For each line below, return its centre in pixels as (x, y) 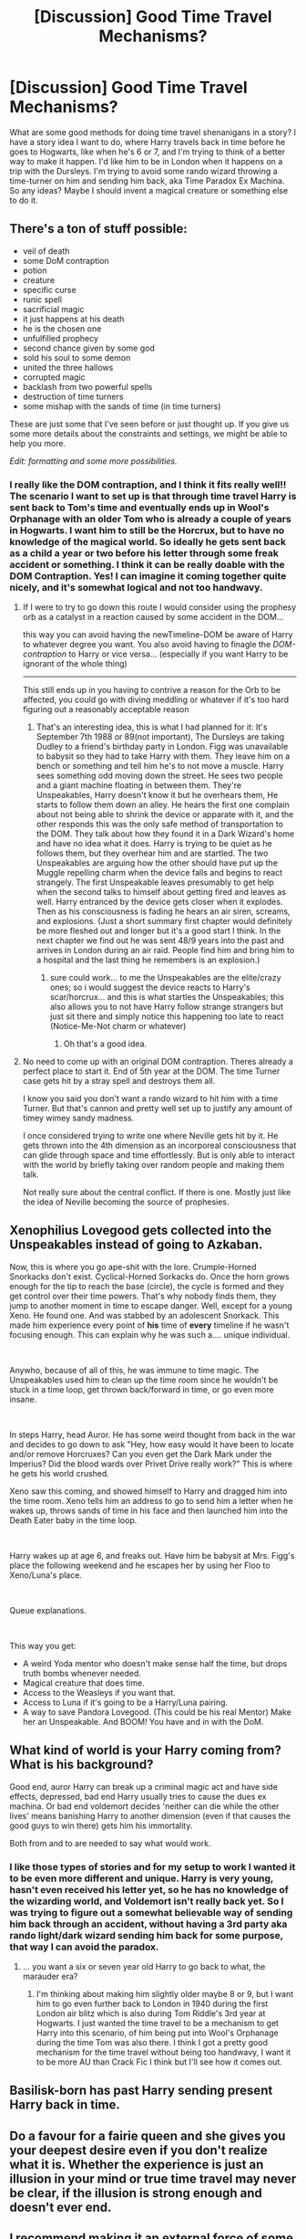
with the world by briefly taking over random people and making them (153, 1165)
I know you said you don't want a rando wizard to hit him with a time (150, 1098)
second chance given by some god (88, 348)
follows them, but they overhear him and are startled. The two (152, 853)
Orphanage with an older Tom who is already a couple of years (150, 519)
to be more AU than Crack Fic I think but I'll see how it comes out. (159, 2062)
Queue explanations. (48, 1610)
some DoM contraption (66, 260)
